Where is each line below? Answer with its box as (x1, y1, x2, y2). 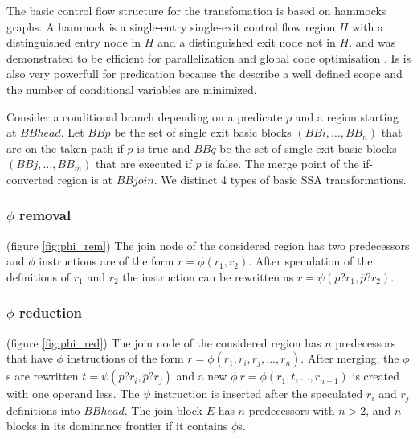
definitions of (6, 268, 71, 285)
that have (6, 350, 53, 367)
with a (352, 18, 384, 35)
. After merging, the (300, 350, 399, 367)
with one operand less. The (6, 385, 140, 402)
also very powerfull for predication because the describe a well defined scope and (6, 65, 403, 82)
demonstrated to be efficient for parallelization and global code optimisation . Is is (6, 49, 411, 66)
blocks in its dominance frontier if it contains (6, 417, 228, 434)
